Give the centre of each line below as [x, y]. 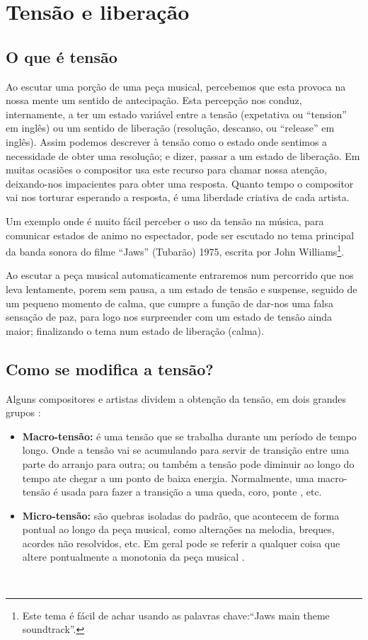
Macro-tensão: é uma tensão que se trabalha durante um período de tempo [189, 436]
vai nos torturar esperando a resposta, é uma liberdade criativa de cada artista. [178, 197]
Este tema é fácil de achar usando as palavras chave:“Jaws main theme [176, 615]
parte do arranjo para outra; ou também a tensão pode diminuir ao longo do [188, 463]
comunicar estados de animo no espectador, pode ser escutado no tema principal [180, 235]
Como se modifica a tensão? [110, 368]
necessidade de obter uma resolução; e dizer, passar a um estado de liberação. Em [183, 155]
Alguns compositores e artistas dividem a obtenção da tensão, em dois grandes [176, 398]
